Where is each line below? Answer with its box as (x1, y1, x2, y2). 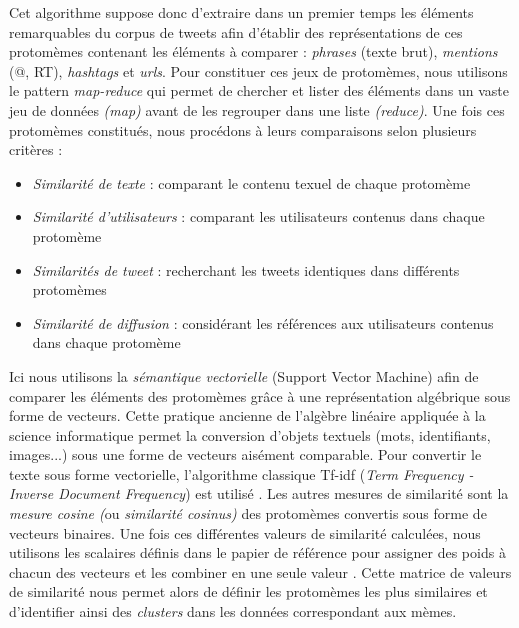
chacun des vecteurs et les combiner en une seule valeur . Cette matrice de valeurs (9, 561, 512, 582)
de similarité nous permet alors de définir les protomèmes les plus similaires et (9, 581, 488, 602)
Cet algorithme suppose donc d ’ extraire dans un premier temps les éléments (9, 2, 474, 22)
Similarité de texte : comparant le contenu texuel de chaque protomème (32, 172, 471, 193)
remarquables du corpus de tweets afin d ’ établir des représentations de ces (9, 21, 463, 42)
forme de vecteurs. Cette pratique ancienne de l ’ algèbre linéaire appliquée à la (9, 405, 486, 426)
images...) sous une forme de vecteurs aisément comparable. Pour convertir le (9, 444, 482, 465)
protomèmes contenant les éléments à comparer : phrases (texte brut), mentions (9, 41, 498, 62)
